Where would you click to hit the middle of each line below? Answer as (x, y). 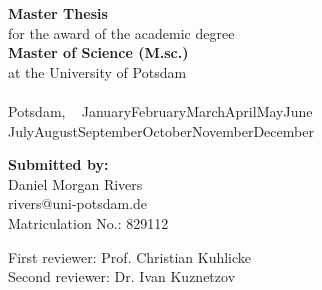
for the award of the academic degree (121, 32)
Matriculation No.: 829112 (88, 222)
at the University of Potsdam (97, 71)
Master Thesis (58, 13)
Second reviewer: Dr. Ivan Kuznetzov (122, 276)
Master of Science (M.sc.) (98, 52)
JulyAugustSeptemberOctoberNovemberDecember (161, 130)
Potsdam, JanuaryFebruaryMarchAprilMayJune (160, 110)
